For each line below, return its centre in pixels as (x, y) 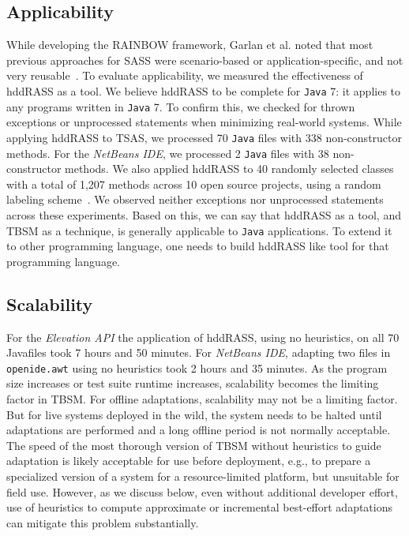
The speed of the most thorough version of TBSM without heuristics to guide (194, 445)
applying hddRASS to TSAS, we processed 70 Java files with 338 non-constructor (204, 137)
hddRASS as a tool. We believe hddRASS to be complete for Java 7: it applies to (204, 90)
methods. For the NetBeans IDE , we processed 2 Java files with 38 (168, 153)
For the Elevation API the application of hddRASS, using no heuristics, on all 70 (203, 337)
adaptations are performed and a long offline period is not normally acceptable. (199, 430)
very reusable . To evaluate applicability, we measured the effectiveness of (185, 75)
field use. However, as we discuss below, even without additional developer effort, (202, 491)
